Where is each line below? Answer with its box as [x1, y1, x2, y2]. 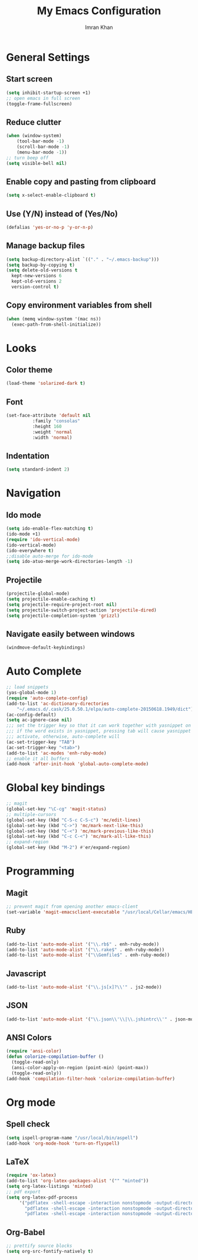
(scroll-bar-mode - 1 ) [16, 144, 70, 150]
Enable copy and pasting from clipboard [6, 176, 156, 187]
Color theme [6, 365, 53, 375]
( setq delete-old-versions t [6, 267, 78, 273]
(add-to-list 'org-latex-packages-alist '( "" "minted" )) [6, 1178, 149, 1184]
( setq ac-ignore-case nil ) [6, 717, 72, 723]
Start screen [6, 74, 53, 84]
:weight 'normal [32, 429, 72, 435]
